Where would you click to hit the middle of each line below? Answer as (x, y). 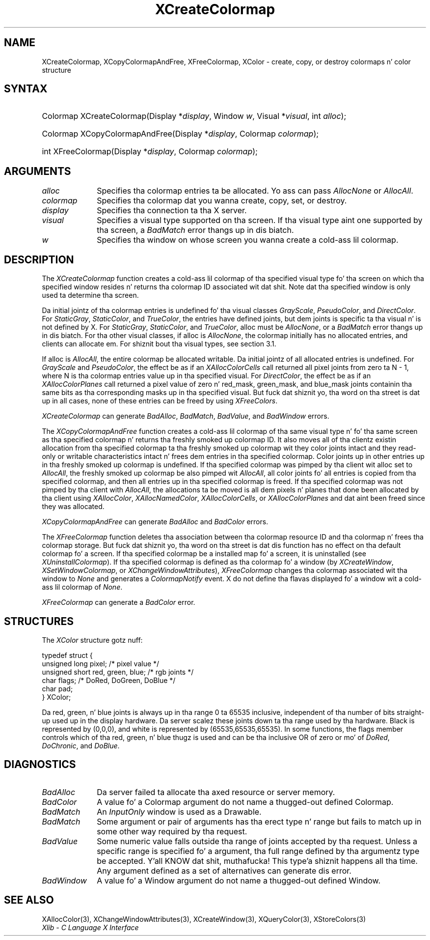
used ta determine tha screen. (90, 295)
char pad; (57, 688)
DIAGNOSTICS (40, 765)
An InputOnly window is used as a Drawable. (179, 812)
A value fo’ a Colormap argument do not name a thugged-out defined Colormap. (245, 802)
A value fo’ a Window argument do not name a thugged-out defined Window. (239, 880)
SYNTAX (26, 89)
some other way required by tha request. (172, 831)
